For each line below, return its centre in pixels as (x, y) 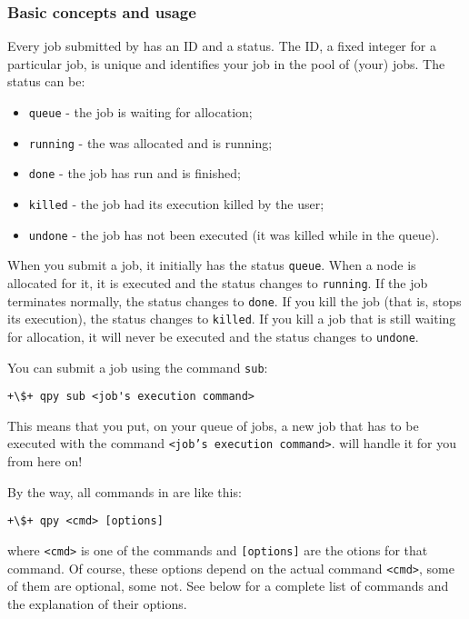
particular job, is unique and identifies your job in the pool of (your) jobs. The (226, 63)
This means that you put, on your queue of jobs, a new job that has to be (213, 425)
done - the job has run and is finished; (135, 173)
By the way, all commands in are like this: (125, 491)
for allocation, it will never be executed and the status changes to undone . (213, 336)
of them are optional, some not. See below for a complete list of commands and (228, 586)
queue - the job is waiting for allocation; (140, 112)
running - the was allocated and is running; (150, 142)
